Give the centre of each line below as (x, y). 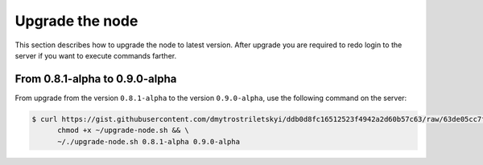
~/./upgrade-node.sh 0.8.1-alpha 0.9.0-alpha (149, 141)
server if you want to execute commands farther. (96, 55)
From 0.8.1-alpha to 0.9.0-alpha (96, 79)
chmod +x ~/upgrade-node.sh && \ (123, 131)
